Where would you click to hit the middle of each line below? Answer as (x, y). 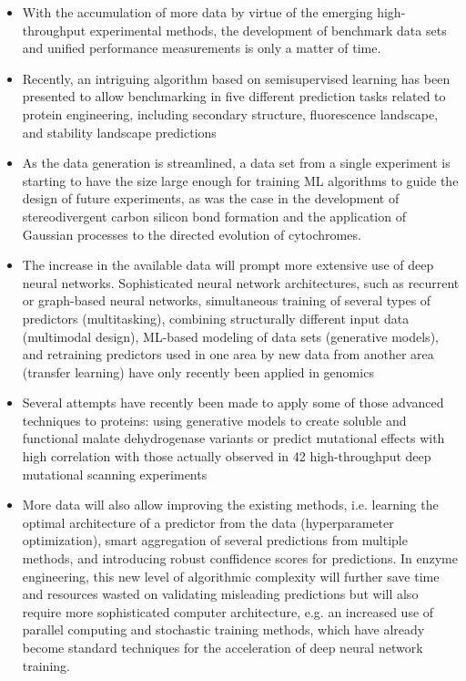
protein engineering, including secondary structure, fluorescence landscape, (230, 113)
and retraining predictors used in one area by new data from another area (228, 354)
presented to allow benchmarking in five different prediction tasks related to (234, 96)
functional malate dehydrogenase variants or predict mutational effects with (233, 438)
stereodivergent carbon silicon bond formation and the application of (214, 216)
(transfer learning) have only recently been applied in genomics (198, 371)
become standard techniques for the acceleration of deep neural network (223, 647)
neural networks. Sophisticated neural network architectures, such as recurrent (241, 282)
